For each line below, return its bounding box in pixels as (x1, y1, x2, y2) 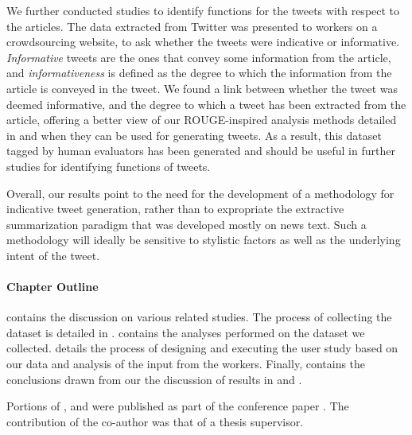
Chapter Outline (6, 278, 99, 295)
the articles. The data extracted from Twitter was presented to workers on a (6, 17, 378, 34)
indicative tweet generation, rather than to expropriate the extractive (6, 200, 344, 217)
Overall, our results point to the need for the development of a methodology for (6, 184, 395, 201)
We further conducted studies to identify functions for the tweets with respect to (6, 2, 400, 18)
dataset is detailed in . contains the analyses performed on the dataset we (6, 324, 365, 340)
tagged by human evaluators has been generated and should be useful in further (6, 142, 395, 159)
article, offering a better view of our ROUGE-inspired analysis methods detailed (6, 111, 397, 128)
